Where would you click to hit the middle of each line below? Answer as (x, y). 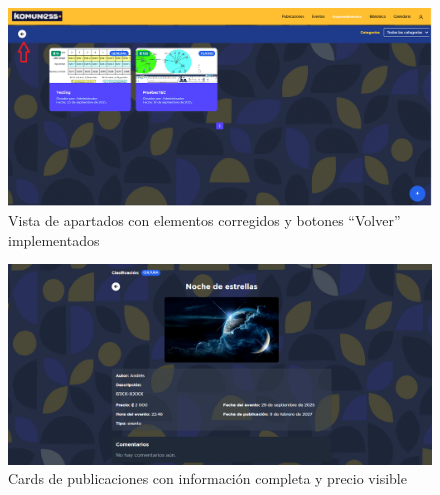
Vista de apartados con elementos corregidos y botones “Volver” (204, 219)
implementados (54, 239)
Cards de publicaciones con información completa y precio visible (207, 478)
